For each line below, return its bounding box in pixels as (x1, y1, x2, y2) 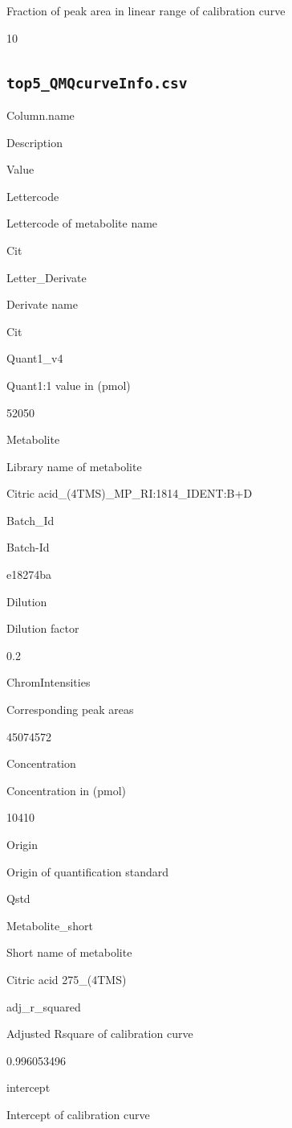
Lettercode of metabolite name (6, 215, 158, 232)
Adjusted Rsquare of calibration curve (6, 1025, 193, 1042)
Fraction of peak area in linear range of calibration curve (6, 2, 286, 18)
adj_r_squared (6, 998, 81, 1015)
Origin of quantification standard (6, 863, 169, 880)
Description (6, 133, 63, 150)
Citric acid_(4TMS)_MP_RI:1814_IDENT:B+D (6, 485, 253, 502)
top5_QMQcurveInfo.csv (6, 74, 188, 92)
